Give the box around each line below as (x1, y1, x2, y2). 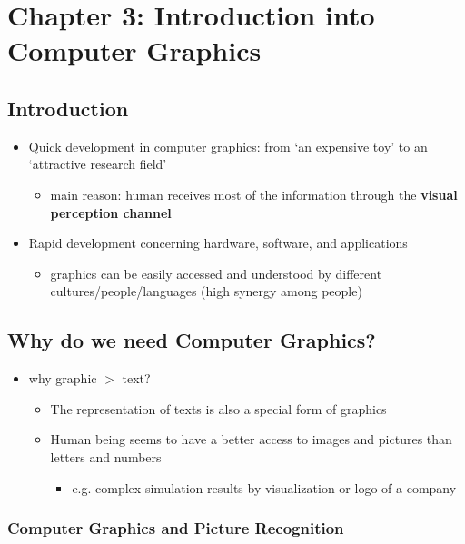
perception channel (50, 203, 172, 222)
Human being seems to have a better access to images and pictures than (50, 430, 452, 449)
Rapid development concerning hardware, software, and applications (28, 233, 408, 252)
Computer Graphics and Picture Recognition (7, 517, 344, 539)
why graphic (28, 369, 97, 388)
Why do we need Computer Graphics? (7, 326, 376, 354)
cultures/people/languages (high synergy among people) (50, 282, 362, 301)
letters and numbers (50, 447, 162, 466)
